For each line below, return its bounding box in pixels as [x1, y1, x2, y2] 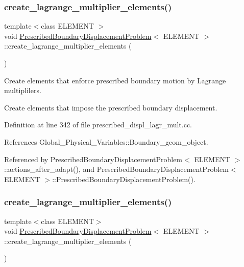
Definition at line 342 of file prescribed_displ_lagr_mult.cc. [4, 119, 192, 130]
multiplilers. [4, 85, 41, 96]
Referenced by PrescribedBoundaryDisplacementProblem [4, 153, 183, 164]
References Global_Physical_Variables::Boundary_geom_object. [4, 136, 208, 147]
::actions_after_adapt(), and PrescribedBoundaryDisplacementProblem [4, 164, 229, 174]
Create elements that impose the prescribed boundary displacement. [4, 102, 217, 113]
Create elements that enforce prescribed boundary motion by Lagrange [4, 75, 226, 85]
